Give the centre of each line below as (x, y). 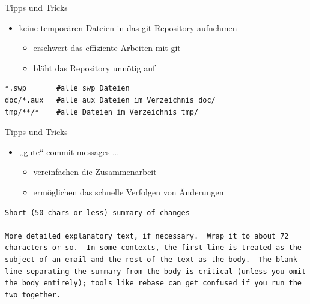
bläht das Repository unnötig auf (94, 67)
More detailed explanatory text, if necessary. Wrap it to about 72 (147, 236)
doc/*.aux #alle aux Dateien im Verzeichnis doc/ (110, 100)
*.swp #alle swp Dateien (67, 88)
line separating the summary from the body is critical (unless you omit (156, 271)
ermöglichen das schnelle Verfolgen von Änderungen (129, 192)
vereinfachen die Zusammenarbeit (95, 172)
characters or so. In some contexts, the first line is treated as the (153, 248)
